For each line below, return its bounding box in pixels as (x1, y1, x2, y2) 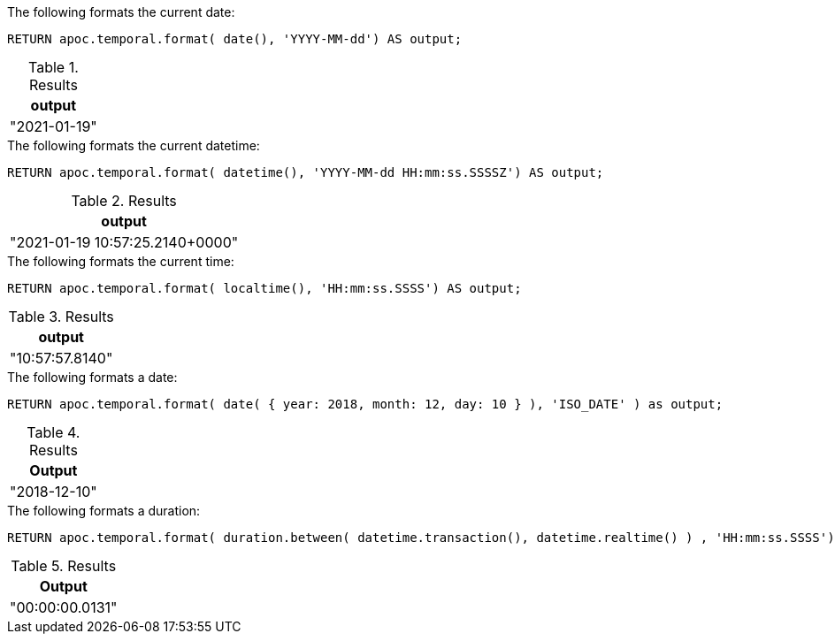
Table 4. (27, 424, 80, 441)
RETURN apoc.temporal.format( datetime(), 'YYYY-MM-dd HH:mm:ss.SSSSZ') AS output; (7, 165, 604, 179)
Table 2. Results (71, 192, 177, 210)
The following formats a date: (7, 370, 178, 385)
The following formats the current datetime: (7, 138, 260, 153)
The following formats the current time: (7, 254, 234, 269)
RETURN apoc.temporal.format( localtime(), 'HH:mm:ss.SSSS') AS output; (7, 281, 522, 295)
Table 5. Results (11, 557, 117, 575)
